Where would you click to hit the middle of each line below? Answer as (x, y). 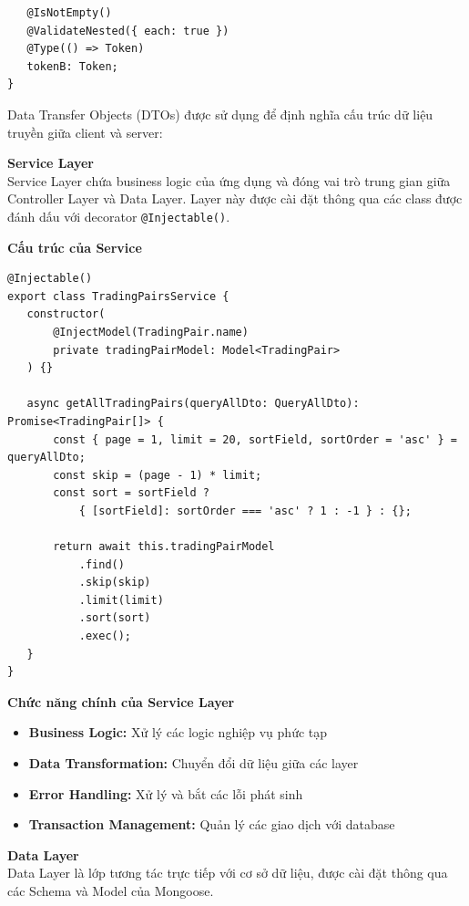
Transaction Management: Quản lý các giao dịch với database (212, 824)
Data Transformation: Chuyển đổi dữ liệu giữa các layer (194, 763)
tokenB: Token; (72, 66)
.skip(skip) (115, 583)
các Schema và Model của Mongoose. (111, 890)
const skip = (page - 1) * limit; (158, 475)
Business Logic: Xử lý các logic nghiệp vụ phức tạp (178, 732)
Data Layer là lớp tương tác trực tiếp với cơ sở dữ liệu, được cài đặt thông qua (228, 873)
